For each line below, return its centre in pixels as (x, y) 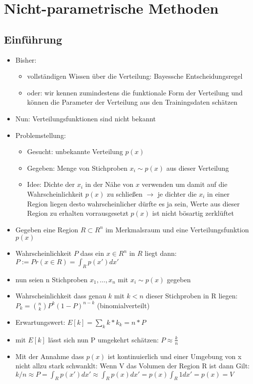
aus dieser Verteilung (198, 168)
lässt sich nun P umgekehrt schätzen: (103, 339)
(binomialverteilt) (123, 305)
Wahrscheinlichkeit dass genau (61, 296)
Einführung (33, 39)
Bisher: (26, 59)
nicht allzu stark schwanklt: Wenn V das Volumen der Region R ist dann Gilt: (133, 366)
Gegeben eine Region (47, 229)
